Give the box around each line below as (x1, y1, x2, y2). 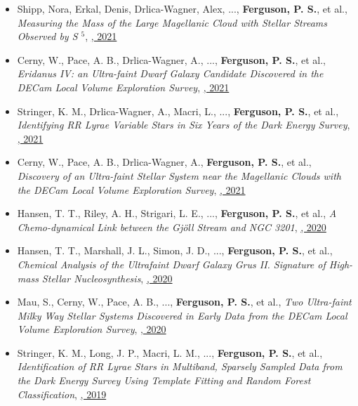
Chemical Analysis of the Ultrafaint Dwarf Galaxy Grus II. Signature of (17, 256, 326, 271)
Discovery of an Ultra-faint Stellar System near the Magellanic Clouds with (17, 168, 341, 183)
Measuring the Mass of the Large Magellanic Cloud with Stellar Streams (17, 15, 327, 30)
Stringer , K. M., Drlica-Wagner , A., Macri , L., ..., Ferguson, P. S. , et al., (17, 103, 339, 118)
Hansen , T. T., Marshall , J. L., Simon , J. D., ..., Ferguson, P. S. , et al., (17, 243, 333, 258)
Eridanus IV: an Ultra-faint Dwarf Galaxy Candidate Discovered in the (17, 66, 324, 81)
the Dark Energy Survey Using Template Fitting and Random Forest (17, 373, 311, 388)
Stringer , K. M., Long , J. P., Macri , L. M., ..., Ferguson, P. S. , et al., (17, 345, 323, 360)
